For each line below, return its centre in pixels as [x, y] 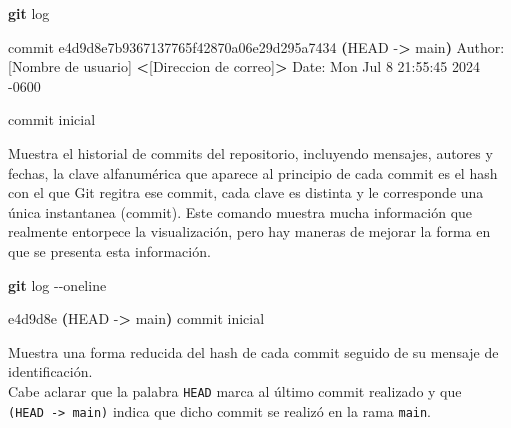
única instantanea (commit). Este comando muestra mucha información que [240, 211]
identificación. [50, 371]
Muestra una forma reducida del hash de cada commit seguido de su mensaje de [253, 351]
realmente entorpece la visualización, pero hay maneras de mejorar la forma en [249, 231]
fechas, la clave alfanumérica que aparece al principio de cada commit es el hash [253, 172]
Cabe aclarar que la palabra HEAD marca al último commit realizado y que [235, 390]
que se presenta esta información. [109, 250]
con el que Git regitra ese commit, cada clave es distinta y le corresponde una [246, 192]
